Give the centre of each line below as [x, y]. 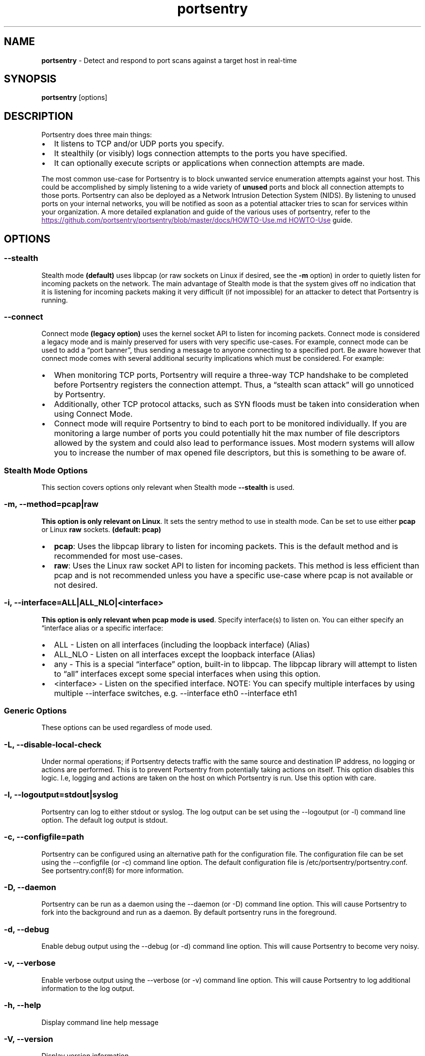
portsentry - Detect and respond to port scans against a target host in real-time [169, 60]
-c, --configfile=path [44, 837]
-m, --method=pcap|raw [51, 504]
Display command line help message [100, 1022]
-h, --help [23, 1005]
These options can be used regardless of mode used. [127, 728]
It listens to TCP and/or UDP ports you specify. [139, 144]
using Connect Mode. [93, 414]
